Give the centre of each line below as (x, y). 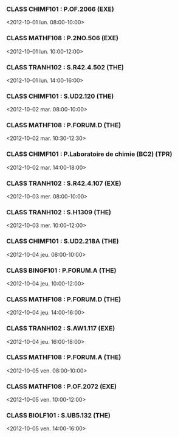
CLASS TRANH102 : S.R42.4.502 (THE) (65, 67)
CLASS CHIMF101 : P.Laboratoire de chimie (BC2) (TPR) (89, 154)
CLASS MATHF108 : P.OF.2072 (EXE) (62, 386)
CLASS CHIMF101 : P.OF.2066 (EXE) (60, 9)
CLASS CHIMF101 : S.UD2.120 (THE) (60, 96)
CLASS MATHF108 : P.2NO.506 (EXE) (62, 38)
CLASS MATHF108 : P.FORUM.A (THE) (64, 357)
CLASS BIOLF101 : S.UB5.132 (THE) (58, 416)
